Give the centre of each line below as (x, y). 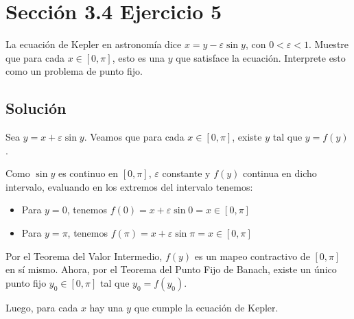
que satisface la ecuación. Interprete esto (261, 57)
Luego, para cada (42, 307)
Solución (36, 108)
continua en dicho (280, 173)
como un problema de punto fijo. (74, 71)
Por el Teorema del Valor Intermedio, (84, 256)
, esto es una (138, 57)
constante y (186, 173)
